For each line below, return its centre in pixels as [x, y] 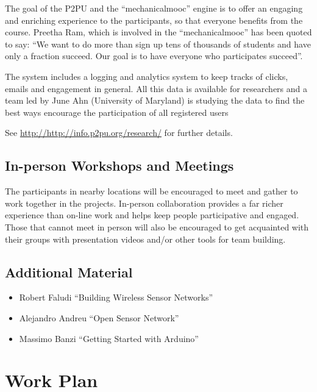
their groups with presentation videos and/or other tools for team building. [145, 239]
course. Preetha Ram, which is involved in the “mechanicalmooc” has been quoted [158, 32]
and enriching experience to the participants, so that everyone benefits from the [154, 20]
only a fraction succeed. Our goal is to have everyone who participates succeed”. [154, 56]
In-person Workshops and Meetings [119, 166]
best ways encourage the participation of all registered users [117, 112]
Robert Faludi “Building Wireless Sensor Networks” [116, 297]
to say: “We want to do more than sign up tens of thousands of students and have [158, 44]
